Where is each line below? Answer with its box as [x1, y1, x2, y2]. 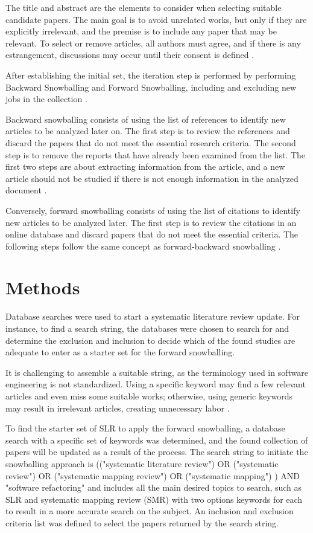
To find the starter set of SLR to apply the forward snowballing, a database [5, 422, 285, 434]
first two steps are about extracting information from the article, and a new [5, 160, 285, 173]
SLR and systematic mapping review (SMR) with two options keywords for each [5, 493, 303, 505]
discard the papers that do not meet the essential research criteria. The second [5, 136, 296, 149]
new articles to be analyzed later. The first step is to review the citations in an [5, 216, 297, 228]
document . [5, 184, 47, 196]
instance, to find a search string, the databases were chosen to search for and [5, 322, 289, 334]
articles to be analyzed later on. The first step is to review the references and [5, 124, 290, 137]
